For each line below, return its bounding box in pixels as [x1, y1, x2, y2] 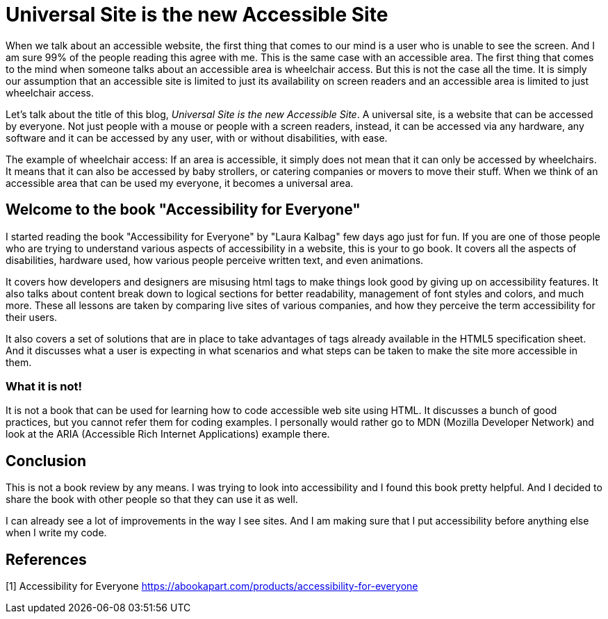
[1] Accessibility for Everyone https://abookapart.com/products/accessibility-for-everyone [6, 580, 418, 593]
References [6, 550, 87, 568]
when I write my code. [6, 527, 107, 539]
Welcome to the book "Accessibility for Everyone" [6, 201, 361, 219]
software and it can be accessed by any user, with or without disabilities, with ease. [6, 131, 388, 144]
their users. [6, 311, 58, 323]
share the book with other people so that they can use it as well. [6, 493, 298, 506]
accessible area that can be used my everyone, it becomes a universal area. [6, 176, 354, 189]
